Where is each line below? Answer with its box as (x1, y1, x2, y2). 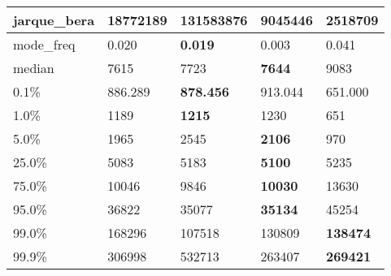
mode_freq (13, 35, 76, 54)
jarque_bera (13, 11, 95, 29)
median (13, 58, 54, 77)
